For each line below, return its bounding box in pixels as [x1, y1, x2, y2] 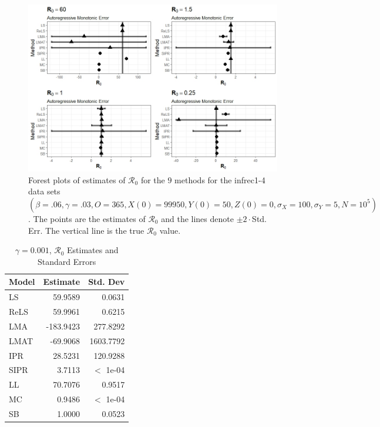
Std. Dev [88, 275, 125, 288]
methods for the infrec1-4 [174, 173, 265, 186]
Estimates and [67, 244, 119, 256]
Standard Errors [38, 255, 96, 267]
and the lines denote [161, 212, 234, 224]
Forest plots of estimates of [28, 173, 126, 186]
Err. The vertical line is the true [28, 224, 144, 236]
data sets [28, 185, 60, 197]
